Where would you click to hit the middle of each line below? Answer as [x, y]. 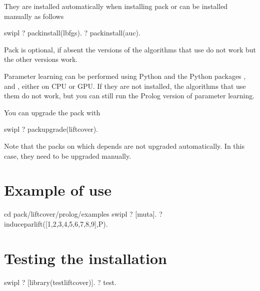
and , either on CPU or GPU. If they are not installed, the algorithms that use [125, 86]
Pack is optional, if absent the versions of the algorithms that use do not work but [130, 49]
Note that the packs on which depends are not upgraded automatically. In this [124, 145]
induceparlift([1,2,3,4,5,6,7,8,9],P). [56, 223]
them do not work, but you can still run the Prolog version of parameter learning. [129, 96]
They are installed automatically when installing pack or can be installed [116, 6]
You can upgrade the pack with [52, 112]
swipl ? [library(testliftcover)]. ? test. [60, 282]
